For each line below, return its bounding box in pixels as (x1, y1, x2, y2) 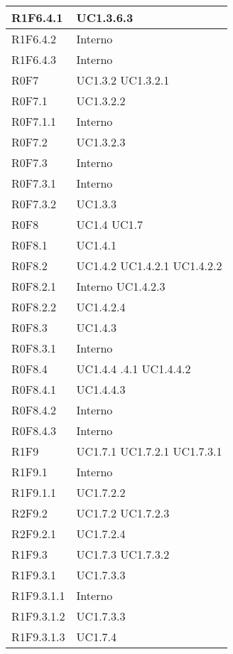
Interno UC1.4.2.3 (76, 278, 166, 294)
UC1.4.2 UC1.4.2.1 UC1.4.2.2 (76, 257, 222, 274)
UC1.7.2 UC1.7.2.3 (76, 505, 170, 521)
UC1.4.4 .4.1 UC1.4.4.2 (76, 360, 191, 377)
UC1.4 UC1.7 (76, 216, 143, 232)
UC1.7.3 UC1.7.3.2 (76, 546, 170, 562)
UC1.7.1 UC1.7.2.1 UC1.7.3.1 (76, 443, 222, 459)
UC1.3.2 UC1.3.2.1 (76, 72, 170, 88)
